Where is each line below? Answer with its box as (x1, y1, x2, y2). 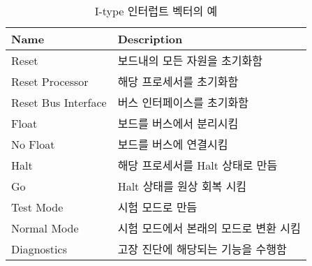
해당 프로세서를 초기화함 (117, 73, 239, 89)
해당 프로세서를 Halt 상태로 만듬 (117, 157, 278, 173)
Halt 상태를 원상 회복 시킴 (117, 178, 247, 194)
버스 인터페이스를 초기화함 (117, 94, 248, 110)
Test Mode (11, 198, 64, 215)
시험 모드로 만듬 (117, 199, 198, 215)
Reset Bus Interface (11, 94, 107, 110)
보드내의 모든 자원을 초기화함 (117, 52, 262, 68)
